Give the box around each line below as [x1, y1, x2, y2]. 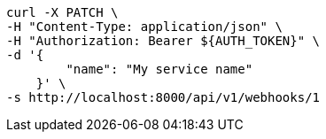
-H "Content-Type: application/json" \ [6, 19, 283, 34]
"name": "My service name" [66, 62, 253, 76]
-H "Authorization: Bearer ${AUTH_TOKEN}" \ [6, 34, 321, 48]
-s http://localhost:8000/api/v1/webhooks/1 [6, 90, 321, 104]
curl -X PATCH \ [6, 5, 119, 19]
